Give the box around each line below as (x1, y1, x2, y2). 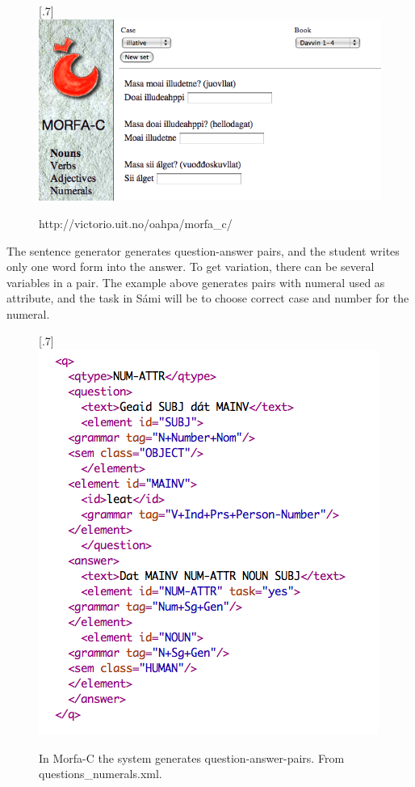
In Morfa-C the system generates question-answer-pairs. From (39, 749, 345, 766)
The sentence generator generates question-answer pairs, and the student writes (6, 242, 400, 259)
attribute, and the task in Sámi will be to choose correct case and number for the (6, 290, 409, 307)
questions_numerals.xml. (39, 765, 162, 782)
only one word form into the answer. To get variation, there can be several (6, 258, 375, 275)
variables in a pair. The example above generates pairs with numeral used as (6, 273, 385, 290)
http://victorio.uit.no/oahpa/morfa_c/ (39, 214, 233, 231)
